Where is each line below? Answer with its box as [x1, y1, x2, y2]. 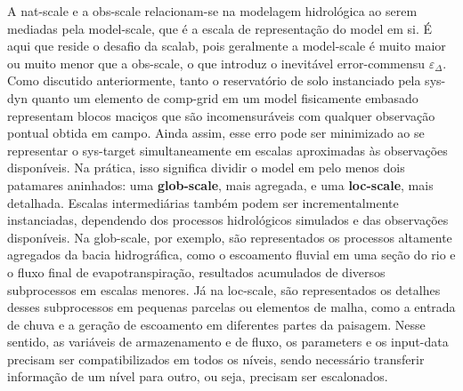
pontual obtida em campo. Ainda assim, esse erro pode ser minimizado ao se [7, 124, 425, 142]
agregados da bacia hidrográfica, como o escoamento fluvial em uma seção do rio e [7, 245, 456, 264]
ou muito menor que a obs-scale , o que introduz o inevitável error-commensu [7, 53, 426, 72]
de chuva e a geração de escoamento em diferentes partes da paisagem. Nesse [7, 315, 426, 333]
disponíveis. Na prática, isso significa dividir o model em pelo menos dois [7, 158, 405, 177]
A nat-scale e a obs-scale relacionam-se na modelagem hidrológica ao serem [7, 2, 418, 20]
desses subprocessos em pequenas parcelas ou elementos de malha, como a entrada [7, 298, 456, 316]
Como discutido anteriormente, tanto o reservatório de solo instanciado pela [7, 71, 421, 90]
